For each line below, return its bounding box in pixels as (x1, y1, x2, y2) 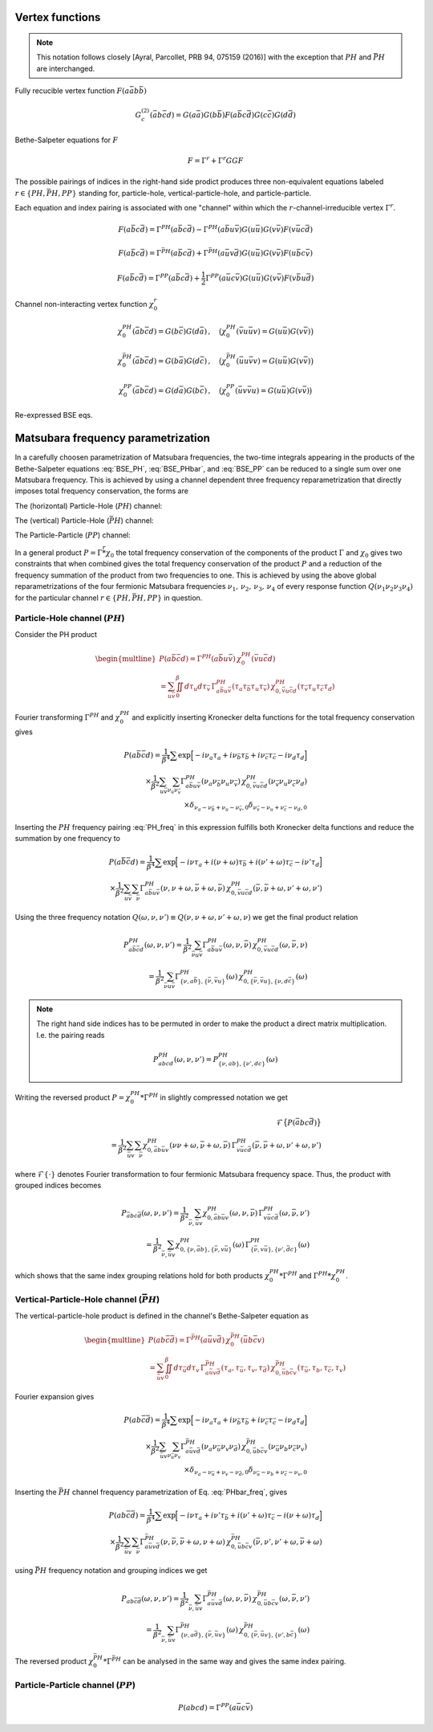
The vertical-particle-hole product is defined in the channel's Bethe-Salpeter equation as (14, 1310, 309, 1321)
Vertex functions (14, 10, 101, 24)
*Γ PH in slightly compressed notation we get (140, 1092, 289, 1102)
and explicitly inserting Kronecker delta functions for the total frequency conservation (132, 712, 415, 722)
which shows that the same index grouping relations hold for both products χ (14, 1271, 270, 1281)
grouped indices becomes (14, 1181, 102, 1191)
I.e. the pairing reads (36, 1030, 105, 1040)
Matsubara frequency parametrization (14, 431, 210, 445)
